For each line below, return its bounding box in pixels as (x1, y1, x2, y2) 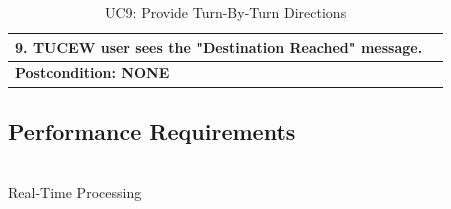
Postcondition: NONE (15, 62, 170, 83)
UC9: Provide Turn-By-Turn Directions (104, 2, 347, 22)
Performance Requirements (8, 115, 296, 146)
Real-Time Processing (8, 182, 142, 203)
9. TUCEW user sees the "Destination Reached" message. (15, 36, 423, 57)
